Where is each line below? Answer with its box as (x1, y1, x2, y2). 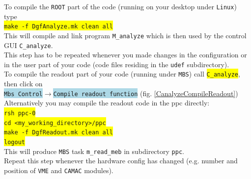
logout (4, 138, 25, 146)
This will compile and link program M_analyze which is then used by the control (4, 30, 247, 40)
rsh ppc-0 (4, 109, 36, 117)
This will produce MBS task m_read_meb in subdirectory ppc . (4, 146, 184, 156)
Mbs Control (4, 90, 43, 98)
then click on (4, 78, 43, 89)
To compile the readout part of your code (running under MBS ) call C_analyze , (4, 69, 240, 79)
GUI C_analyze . (4, 40, 53, 50)
